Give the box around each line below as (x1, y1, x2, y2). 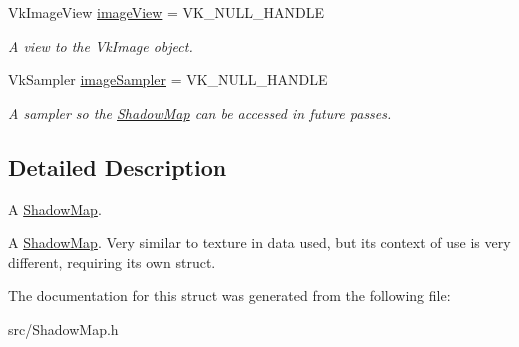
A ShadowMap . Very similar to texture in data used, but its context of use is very (8, 232, 511, 253)
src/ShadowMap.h (8, 318, 119, 339)
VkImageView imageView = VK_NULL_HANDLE (8, 2, 324, 22)
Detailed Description (8, 151, 227, 182)
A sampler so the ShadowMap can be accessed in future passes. (8, 102, 392, 123)
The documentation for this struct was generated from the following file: (8, 285, 451, 306)
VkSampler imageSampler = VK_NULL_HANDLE (8, 69, 328, 90)
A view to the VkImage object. (8, 35, 193, 56)
